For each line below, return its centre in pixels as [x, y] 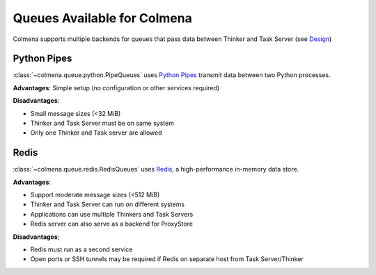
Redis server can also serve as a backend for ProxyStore [112, 224]
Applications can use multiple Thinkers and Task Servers [112, 214]
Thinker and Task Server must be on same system [102, 123]
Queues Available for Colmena [103, 18]
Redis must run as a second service [81, 249]
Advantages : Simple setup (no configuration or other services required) [116, 87]
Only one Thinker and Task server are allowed [96, 133]
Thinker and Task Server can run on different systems [107, 204]
